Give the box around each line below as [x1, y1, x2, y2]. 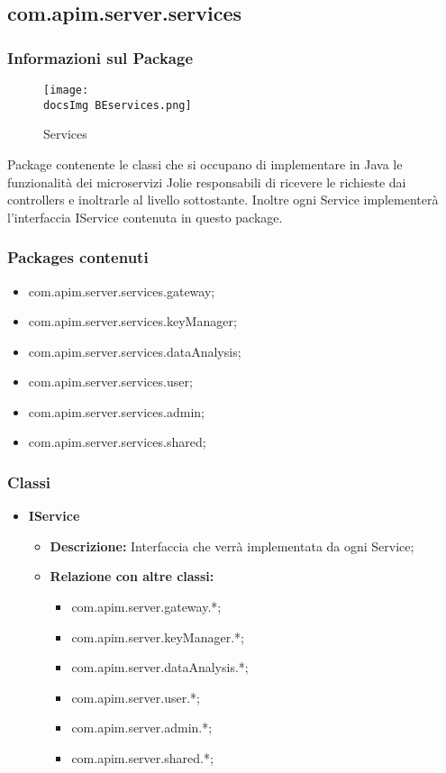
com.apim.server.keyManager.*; [71, 627, 244, 646]
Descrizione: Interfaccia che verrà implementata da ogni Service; [50, 536, 414, 555]
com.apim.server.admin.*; [71, 718, 213, 737]
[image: [43, 84, 89, 96]
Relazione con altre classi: [50, 567, 214, 586]
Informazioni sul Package [7, 46, 194, 68]
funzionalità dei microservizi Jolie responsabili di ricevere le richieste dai [7, 172, 406, 191]
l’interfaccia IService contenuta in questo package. [7, 207, 283, 226]
